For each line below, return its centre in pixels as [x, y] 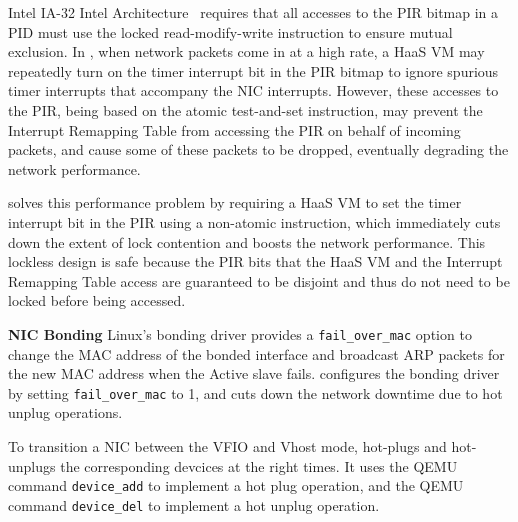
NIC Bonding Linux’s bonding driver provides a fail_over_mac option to [240, 333]
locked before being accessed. [97, 300]
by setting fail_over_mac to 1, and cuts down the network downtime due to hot [255, 392]
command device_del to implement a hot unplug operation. [194, 504]
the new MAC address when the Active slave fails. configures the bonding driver [254, 373]
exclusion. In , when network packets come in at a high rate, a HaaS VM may [246, 51]
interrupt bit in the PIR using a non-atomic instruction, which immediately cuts [254, 221]
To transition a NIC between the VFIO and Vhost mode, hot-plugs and [227, 446]
